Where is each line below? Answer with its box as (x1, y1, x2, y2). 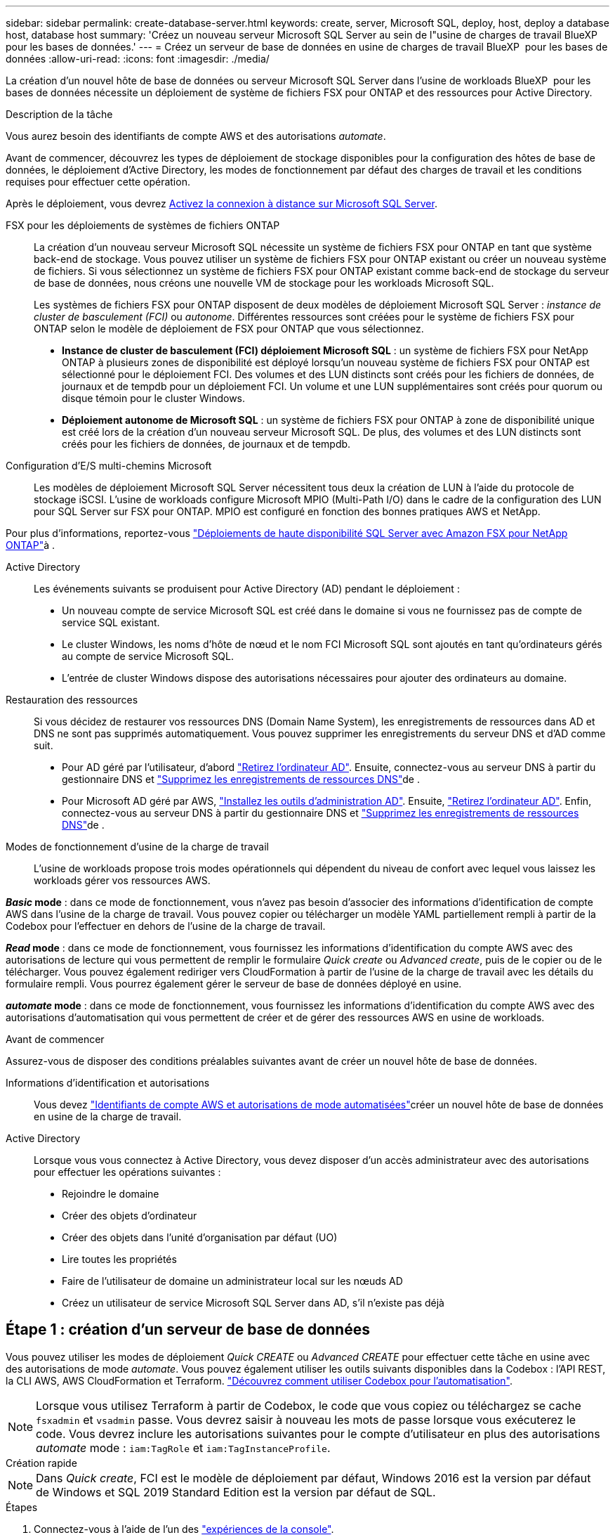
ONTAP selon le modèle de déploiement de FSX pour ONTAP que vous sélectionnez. (34, 323, 424, 335)
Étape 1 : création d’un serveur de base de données (6, 1321, 370, 1339)
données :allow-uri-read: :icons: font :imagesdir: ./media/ (6, 53, 270, 65)
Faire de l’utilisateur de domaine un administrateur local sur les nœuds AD (62, 1275, 403, 1287)
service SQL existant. (62, 616, 160, 628)
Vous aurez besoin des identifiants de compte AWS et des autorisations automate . (6, 130, 386, 142)
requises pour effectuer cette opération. (6, 176, 190, 188)
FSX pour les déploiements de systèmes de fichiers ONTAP (6, 219, 280, 231)
